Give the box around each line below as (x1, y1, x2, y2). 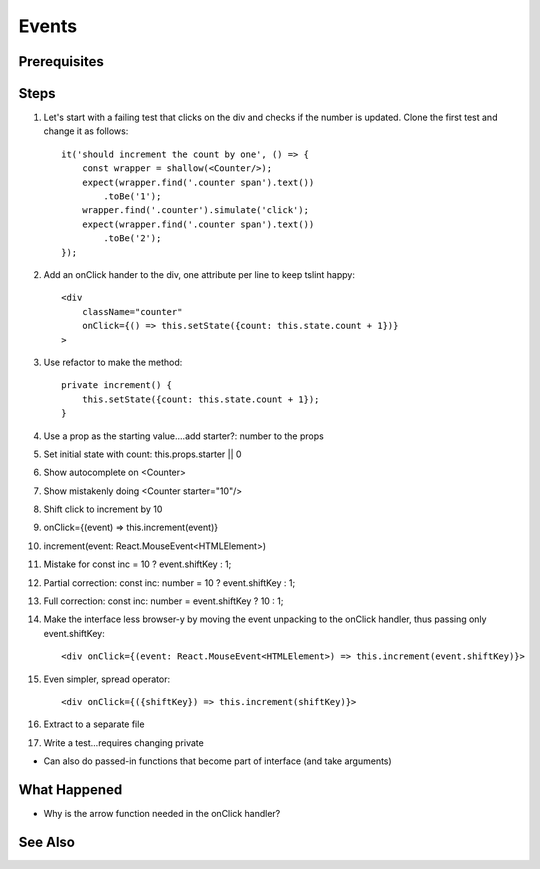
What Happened (18, 781, 123, 798)
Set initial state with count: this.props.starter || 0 (43, 448, 242, 460)
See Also (18, 833, 75, 850)
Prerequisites (18, 53, 104, 70)
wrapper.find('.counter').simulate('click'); (81, 205, 310, 216)
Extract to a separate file (43, 718, 145, 730)
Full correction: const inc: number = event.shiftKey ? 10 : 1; (43, 595, 284, 607)
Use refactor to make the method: (43, 356, 183, 368)
